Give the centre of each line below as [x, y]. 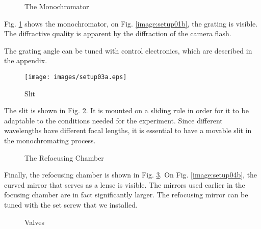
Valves [34, 222]
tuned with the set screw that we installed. [71, 204]
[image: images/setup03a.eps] [76, 77]
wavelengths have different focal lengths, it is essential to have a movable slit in [128, 130]
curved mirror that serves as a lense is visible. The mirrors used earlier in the [125, 184]
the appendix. [26, 60]
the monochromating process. [50, 140]
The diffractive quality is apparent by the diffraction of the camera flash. [118, 33]
